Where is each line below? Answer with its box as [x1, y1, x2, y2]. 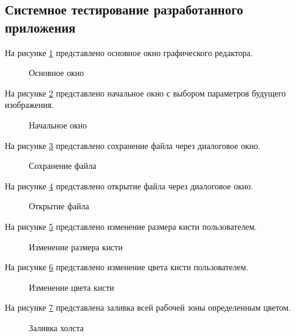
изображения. [5, 98, 54, 111]
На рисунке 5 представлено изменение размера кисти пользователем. [5, 220, 257, 232]
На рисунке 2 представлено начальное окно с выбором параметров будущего [5, 86, 286, 99]
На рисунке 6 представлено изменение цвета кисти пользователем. [5, 261, 249, 273]
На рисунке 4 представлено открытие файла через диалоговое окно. [5, 179, 253, 192]
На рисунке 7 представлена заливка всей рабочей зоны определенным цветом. [5, 301, 291, 314]
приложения [5, 17, 76, 36]
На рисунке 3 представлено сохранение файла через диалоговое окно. [5, 139, 261, 151]
